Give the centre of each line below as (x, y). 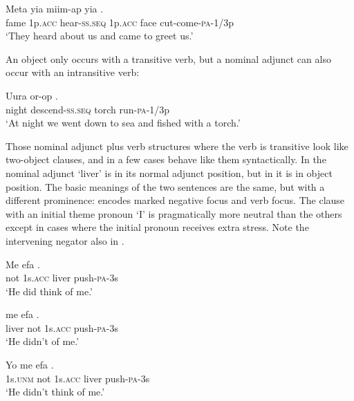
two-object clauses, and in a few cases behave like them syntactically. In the (166, 159)
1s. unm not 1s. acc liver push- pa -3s (78, 378)
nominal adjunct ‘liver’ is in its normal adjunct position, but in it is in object (169, 172)
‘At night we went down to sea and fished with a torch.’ (123, 123)
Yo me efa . (30, 365)
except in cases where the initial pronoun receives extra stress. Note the (157, 227)
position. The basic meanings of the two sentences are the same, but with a (165, 186)
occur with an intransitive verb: (73, 72)
